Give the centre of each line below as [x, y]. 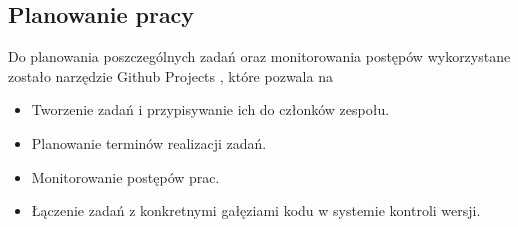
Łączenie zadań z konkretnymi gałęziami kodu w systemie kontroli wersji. [256, 210]
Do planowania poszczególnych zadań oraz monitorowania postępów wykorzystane [259, 56]
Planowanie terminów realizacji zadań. [149, 142]
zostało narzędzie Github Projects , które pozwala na [170, 75]
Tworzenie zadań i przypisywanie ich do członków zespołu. [210, 109]
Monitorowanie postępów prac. [125, 176]
